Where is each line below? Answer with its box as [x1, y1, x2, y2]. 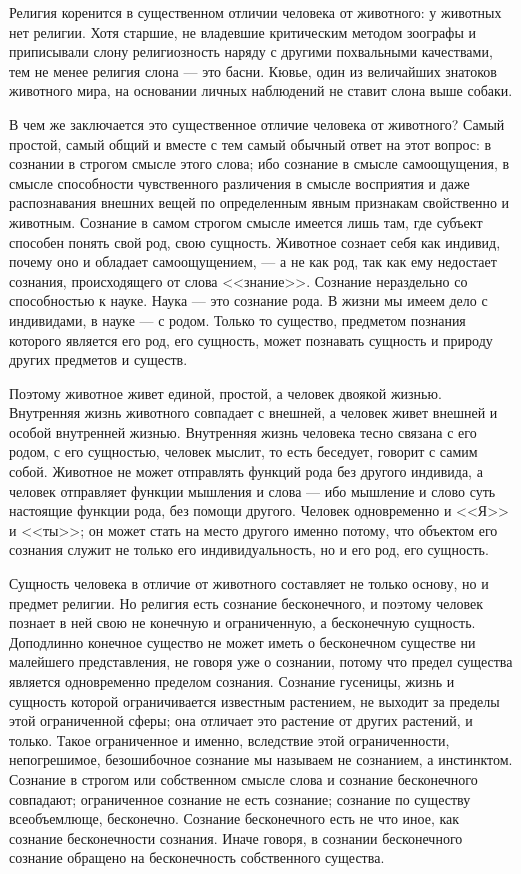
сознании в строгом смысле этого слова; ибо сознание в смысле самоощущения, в [9, 153, 510, 174]
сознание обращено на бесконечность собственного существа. [9, 847, 385, 868]
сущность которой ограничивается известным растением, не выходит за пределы [9, 690, 500, 711]
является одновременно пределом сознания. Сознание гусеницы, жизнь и [9, 671, 455, 691]
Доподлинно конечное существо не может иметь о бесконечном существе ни [9, 631, 476, 652]
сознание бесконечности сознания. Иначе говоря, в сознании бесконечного [9, 827, 463, 848]
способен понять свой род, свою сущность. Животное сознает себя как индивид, [9, 231, 501, 252]
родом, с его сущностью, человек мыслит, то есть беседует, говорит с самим [9, 441, 478, 462]
